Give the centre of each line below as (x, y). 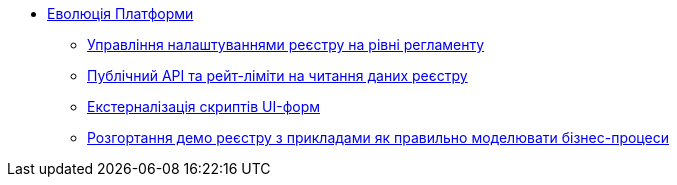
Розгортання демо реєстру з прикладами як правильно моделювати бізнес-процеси (378, 137)
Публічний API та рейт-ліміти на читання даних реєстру (277, 75)
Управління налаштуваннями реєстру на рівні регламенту (286, 44)
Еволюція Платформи (120, 13)
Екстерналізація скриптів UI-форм (204, 106)
